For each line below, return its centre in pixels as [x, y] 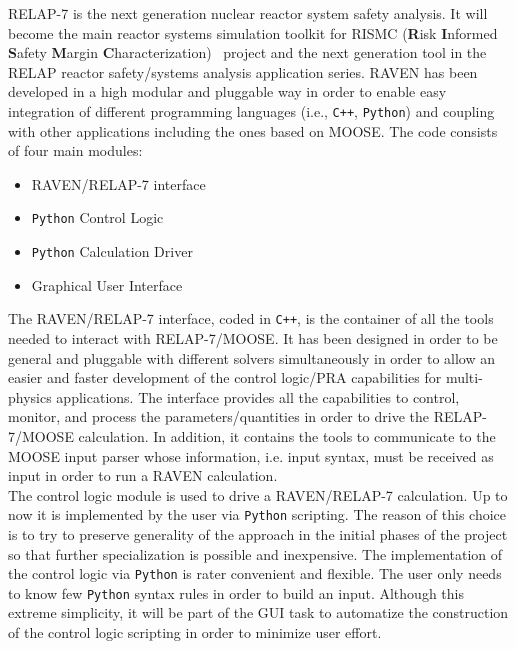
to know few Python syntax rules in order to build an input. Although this [236, 592]
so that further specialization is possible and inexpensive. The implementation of [255, 553]
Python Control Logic [97, 217]
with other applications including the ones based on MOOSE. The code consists [253, 130]
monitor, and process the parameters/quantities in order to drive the [218, 416]
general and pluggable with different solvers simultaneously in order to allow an [252, 357]
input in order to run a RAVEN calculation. [143, 475]
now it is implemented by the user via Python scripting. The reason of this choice [257, 514]
